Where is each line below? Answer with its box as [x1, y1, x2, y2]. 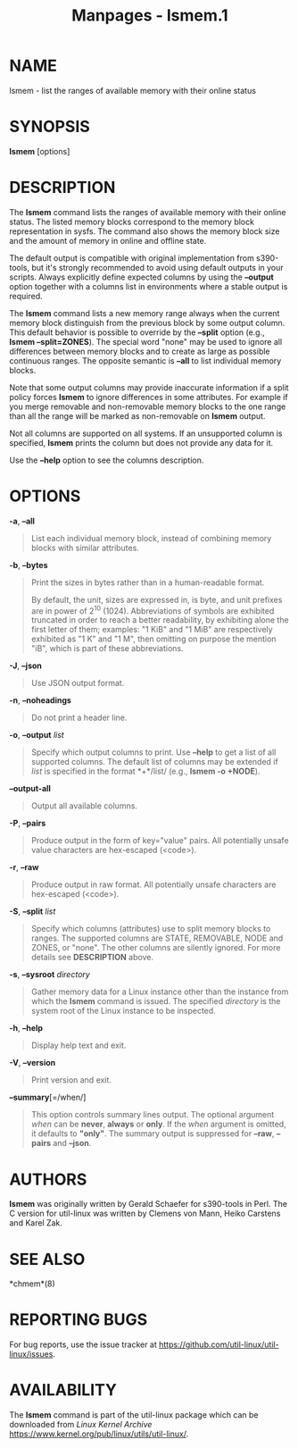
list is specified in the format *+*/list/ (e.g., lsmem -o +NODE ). [30, 766, 261, 777]
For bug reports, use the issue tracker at [9, 1339, 158, 1350]
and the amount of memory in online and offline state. [9, 235, 207, 246]
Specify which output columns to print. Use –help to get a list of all [30, 747, 277, 757]
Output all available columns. [30, 800, 138, 811]
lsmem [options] [9, 146, 70, 156]
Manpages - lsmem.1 [70, 5, 229, 26]
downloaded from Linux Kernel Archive [9, 1419, 153, 1430]
